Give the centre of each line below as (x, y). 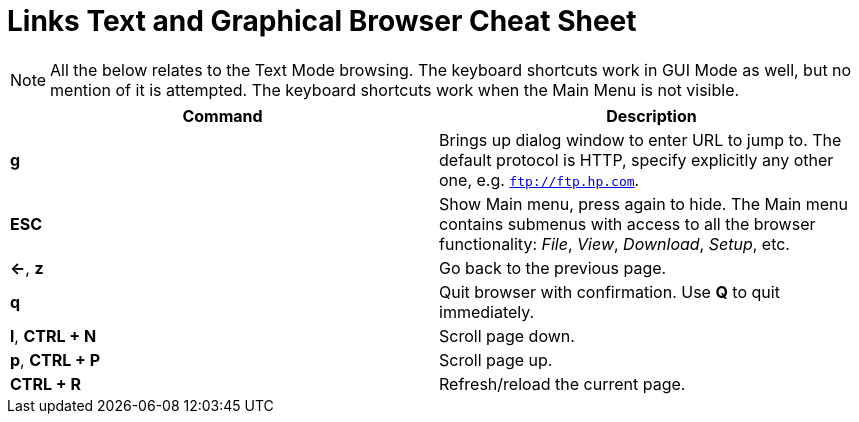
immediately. (487, 311)
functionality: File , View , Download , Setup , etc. (614, 243)
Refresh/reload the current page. (562, 383)
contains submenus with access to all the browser (627, 223)
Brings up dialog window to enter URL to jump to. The (640, 139)
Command (222, 115)
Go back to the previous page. (553, 267)
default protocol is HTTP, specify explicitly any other (636, 159)
